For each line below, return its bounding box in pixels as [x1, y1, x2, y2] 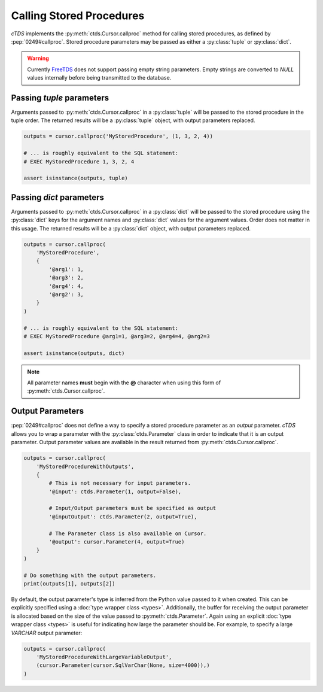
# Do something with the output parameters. [23, 572, 157, 579]
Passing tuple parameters [11, 93, 109, 103]
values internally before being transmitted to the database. [27, 74, 172, 81]
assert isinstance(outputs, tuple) [23, 175, 128, 182]
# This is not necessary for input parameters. [48, 479, 191, 487]
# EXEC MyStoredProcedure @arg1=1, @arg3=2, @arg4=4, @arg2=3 [23, 333, 210, 339]
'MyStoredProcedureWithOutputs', [36, 463, 135, 470]
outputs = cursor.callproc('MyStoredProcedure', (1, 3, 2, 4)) [23, 133, 214, 140]
